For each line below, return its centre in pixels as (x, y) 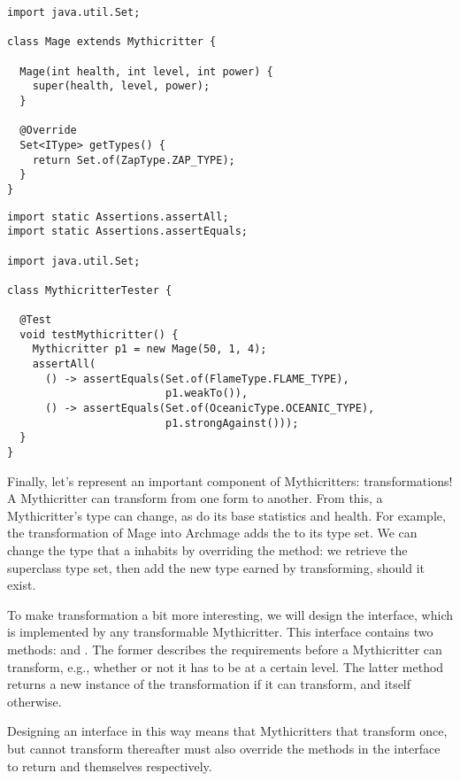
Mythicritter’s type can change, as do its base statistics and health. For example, (226, 515)
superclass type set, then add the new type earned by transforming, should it (216, 567)
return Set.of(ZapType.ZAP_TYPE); (134, 160)
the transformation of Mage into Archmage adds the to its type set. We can (212, 533)
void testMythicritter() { (99, 334)
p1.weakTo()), (207, 394)
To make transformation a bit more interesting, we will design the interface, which (230, 614)
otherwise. (34, 701)
